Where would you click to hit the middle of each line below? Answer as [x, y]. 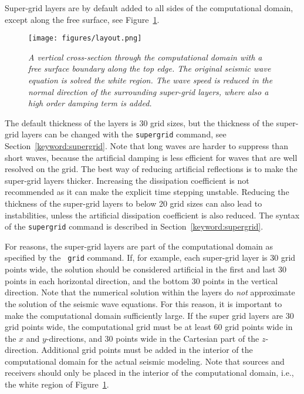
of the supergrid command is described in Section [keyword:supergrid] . [134, 226]
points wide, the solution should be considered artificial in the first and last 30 [146, 269]
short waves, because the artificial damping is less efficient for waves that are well [151, 157]
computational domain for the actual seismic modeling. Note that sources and [145, 361]
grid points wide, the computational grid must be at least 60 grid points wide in [149, 327]
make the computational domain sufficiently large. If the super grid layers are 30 [149, 315]
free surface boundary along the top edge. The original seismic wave [150, 68]
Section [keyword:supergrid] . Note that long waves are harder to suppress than [146, 146]
